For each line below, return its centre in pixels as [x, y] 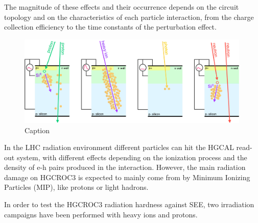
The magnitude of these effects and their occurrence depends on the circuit [122, 7]
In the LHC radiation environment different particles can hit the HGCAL [119, 147]
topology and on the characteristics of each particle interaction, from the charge [129, 17]
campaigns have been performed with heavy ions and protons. [101, 214]
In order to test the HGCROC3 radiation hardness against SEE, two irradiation [129, 204]
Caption [37, 130]
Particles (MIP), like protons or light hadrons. [76, 187]
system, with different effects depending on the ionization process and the [132, 157]
